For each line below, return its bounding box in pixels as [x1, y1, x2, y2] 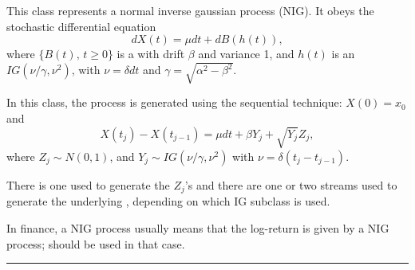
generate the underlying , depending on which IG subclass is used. [6, 193, 330, 209]
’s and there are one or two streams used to [184, 176, 397, 193]
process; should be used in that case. [6, 235, 185, 252]
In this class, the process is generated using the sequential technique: [6, 94, 342, 111]
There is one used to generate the [6, 176, 170, 193]
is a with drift [117, 45, 185, 62]
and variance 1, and [198, 45, 294, 62]
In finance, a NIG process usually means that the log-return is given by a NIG [6, 219, 389, 236]
